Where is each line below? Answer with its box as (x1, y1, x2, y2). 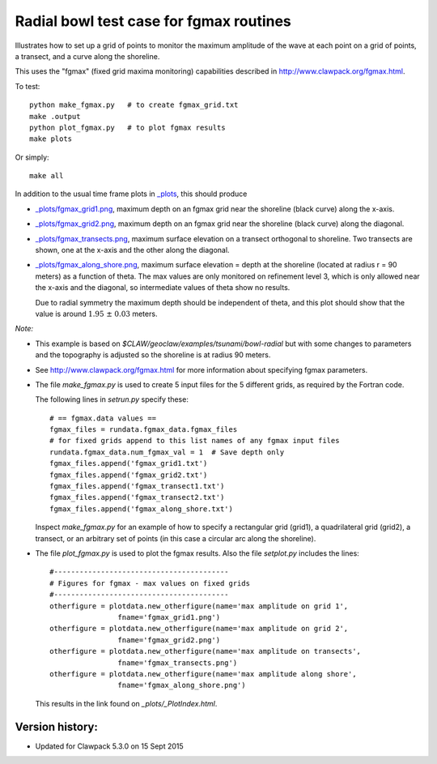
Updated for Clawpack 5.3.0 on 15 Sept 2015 (35, 741, 184, 751)
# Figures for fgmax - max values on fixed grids (49, 578, 251, 587)
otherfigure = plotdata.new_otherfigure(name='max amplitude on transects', (49, 647, 362, 656)
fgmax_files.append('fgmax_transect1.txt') (49, 482, 225, 491)
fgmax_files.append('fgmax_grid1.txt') (49, 459, 208, 468)
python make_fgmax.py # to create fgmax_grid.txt (29, 100, 239, 109)
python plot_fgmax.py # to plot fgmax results (29, 122, 226, 132)
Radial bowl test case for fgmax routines (15, 12, 291, 30)
